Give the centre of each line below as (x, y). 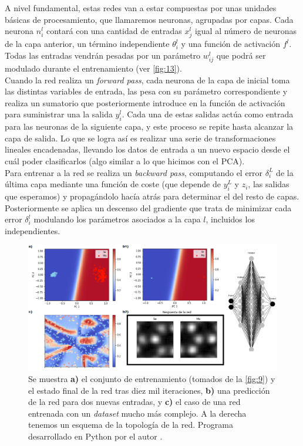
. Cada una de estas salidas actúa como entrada (208, 114)
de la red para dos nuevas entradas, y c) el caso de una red (134, 402)
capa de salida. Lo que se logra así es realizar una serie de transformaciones (140, 138)
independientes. (33, 230)
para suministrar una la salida (59, 114)
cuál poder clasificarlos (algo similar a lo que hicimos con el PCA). (125, 161)
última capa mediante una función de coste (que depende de (113, 184)
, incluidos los (230, 219)
